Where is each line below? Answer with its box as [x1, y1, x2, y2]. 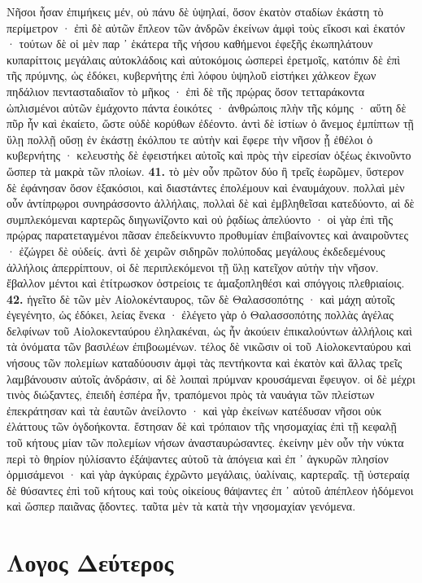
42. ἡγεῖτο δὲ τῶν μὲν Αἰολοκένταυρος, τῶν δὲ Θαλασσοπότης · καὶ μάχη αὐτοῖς [7, 290, 395, 307]
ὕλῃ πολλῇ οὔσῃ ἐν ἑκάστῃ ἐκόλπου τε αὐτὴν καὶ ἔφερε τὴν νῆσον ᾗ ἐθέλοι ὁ [7, 130, 373, 147]
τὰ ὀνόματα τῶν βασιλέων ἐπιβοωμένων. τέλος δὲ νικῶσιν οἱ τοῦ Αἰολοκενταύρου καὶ [7, 338, 411, 355]
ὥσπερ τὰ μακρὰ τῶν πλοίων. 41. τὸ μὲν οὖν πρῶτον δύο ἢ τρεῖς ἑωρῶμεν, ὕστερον [7, 162, 404, 179]
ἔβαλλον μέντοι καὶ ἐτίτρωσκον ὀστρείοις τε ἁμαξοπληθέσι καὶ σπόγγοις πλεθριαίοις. [7, 274, 405, 291]
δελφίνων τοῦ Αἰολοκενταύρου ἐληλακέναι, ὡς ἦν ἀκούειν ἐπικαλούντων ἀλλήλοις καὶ [7, 322, 412, 339]
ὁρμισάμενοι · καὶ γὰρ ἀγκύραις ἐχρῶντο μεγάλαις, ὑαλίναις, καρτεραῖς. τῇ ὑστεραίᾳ [7, 466, 410, 483]
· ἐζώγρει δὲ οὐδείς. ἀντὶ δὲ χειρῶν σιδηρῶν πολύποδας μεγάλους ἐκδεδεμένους [7, 242, 385, 259]
